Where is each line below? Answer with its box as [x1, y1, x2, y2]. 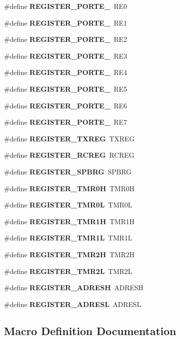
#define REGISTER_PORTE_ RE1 [4, 17, 127, 28]
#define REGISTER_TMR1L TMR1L [4, 233, 132, 243]
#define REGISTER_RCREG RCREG [4, 150, 134, 160]
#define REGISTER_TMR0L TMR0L [4, 200, 132, 210]
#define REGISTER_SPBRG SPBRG [4, 166, 132, 176]
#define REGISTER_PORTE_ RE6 [4, 100, 127, 110]
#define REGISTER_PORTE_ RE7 [4, 117, 127, 127]
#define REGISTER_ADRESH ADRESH [4, 282, 144, 293]
